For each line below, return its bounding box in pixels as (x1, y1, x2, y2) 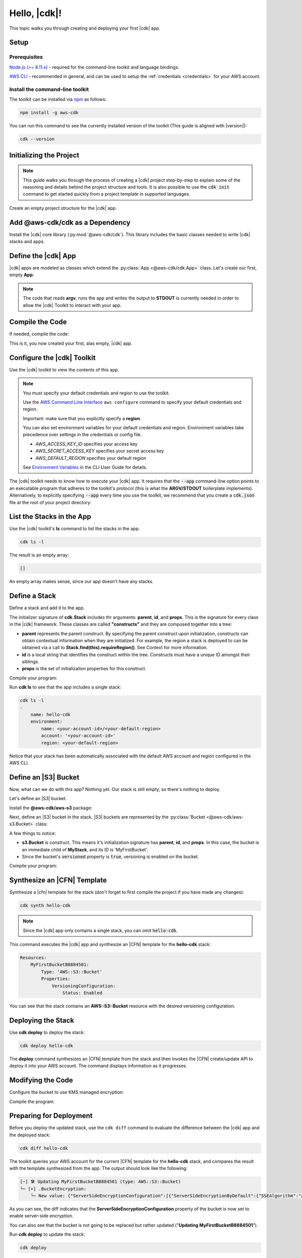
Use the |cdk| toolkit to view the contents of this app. (9, 366, 119, 372)
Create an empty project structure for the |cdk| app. (9, 205, 117, 211)
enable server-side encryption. (9, 1213, 73, 1219)
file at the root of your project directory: (9, 499, 92, 505)
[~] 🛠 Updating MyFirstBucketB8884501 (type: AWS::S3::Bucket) (20, 1179, 181, 1185)
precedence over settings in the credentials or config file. (23, 432, 142, 438)
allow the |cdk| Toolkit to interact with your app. (23, 302, 122, 308)
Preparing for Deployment (9, 1112, 93, 1120)
